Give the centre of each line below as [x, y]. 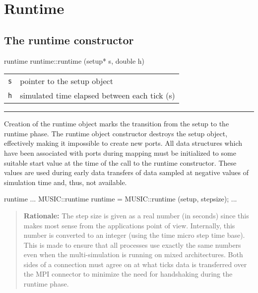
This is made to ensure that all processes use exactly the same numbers [132, 244]
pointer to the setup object [66, 81]
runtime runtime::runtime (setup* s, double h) [74, 60]
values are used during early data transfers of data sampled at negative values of [126, 172]
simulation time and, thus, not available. [65, 182]
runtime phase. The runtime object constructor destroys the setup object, [116, 133]
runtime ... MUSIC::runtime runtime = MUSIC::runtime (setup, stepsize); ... [121, 199]
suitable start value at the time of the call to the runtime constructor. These [120, 162]
